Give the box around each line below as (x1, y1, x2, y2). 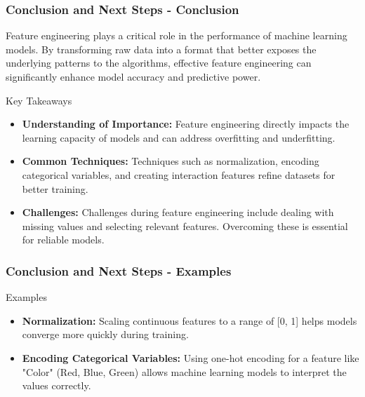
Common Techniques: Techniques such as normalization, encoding (22, 154, 319, 168)
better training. (22, 181, 88, 196)
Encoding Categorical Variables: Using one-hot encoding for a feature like (22, 350, 359, 365)
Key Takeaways (6, 93, 72, 107)
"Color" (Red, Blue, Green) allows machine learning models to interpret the (22, 364, 347, 379)
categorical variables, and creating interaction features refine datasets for (22, 167, 336, 182)
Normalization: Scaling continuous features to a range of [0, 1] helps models (22, 313, 357, 328)
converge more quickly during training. (22, 327, 189, 342)
